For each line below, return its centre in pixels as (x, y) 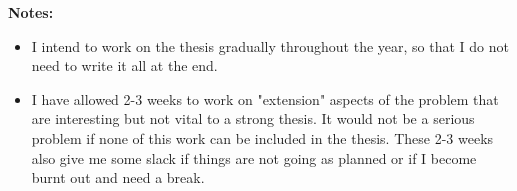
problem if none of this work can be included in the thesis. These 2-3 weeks (262, 137)
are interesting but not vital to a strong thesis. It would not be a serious (253, 118)
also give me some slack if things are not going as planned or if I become (254, 157)
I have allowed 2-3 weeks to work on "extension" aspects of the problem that (265, 98)
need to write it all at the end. (124, 65)
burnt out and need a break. (118, 177)
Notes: (31, 12)
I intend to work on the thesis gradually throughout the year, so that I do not (270, 45)
